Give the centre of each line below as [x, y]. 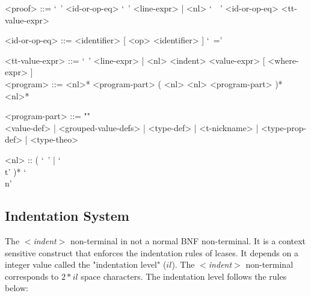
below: [17, 288]
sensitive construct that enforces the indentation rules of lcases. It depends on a [152, 252]
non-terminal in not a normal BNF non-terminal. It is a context [188, 240]
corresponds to [32, 276]
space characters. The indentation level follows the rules [184, 276]
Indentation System [67, 216]
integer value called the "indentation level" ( [86, 264]
